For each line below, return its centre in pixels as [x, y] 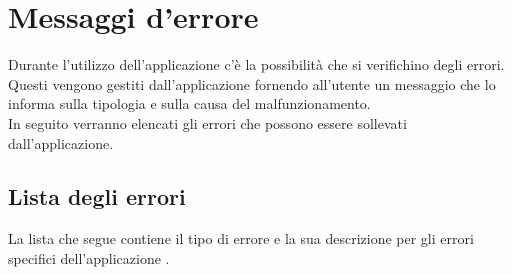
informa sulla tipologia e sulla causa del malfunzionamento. [189, 103]
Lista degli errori [97, 196]
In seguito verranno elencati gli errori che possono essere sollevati [207, 122]
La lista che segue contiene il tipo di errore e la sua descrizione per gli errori [241, 238]
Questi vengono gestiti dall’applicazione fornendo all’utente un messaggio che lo [252, 83]
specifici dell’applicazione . [89, 257]
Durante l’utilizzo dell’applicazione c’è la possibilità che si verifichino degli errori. [256, 64]
